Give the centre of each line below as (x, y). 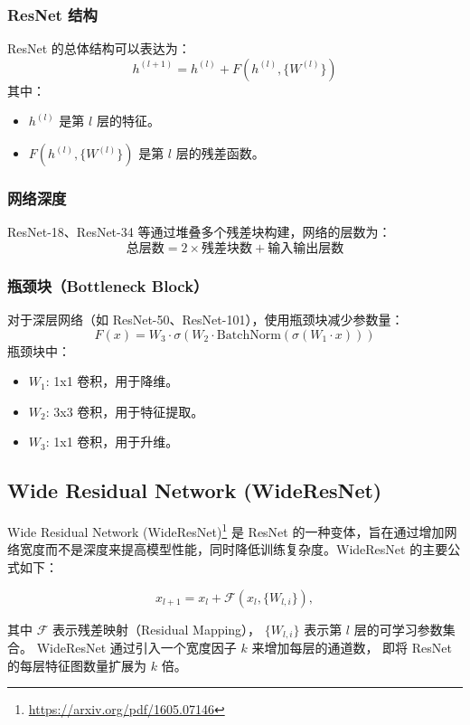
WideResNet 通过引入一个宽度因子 (136, 648)
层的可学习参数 (398, 629)
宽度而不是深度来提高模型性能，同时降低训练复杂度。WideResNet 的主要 (234, 549)
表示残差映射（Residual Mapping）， (156, 629)
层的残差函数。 (220, 153)
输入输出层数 (306, 248)
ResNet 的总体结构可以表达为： (99, 48)
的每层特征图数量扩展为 (77, 665)
